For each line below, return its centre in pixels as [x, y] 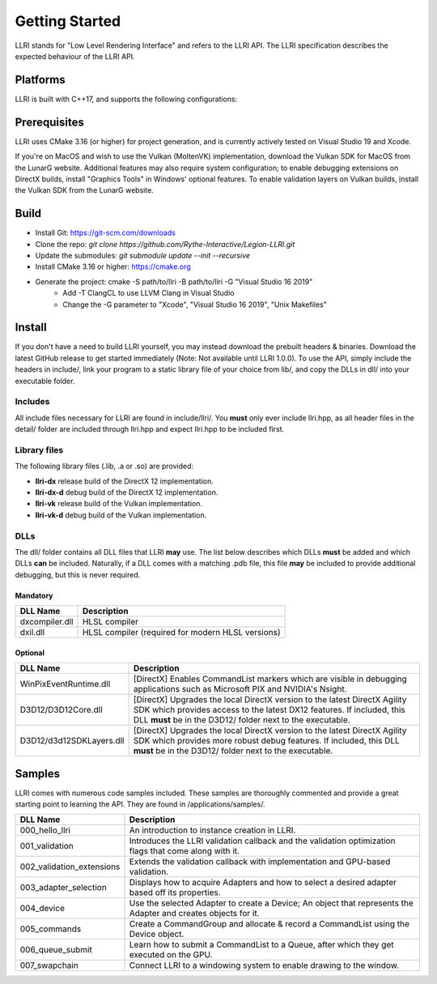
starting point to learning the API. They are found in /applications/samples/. [140, 804]
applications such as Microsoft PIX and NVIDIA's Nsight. [240, 689]
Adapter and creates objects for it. [194, 914]
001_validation [47, 846]
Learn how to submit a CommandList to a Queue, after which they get [261, 945]
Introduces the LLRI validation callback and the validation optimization [262, 841]
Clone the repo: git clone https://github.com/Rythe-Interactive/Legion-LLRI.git [165, 244]
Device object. [157, 934]
